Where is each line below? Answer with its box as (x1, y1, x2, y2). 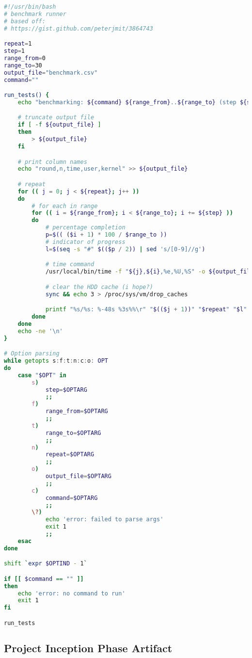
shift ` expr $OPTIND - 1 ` (4, 560, 87, 567)
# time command (45, 261, 94, 268)
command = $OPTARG (45, 494, 98, 501)
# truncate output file (17, 114, 94, 121)
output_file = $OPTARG (45, 473, 111, 480)
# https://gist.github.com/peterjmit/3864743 (4, 25, 153, 32)
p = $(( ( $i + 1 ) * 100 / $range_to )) (45, 231, 167, 239)
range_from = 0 (4, 54, 46, 62)
